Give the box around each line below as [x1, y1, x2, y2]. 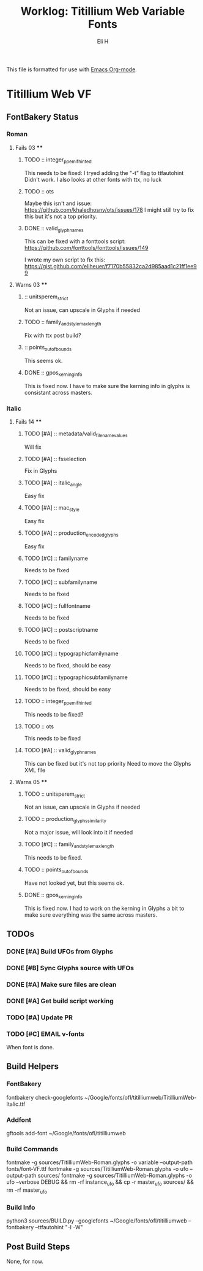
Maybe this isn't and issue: [24, 200, 92, 207]
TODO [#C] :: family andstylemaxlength [24, 841, 114, 850]
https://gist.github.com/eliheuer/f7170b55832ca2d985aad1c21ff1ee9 [24, 263, 197, 270]
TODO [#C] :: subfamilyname [24, 578, 98, 586]
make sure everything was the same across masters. [24, 911, 158, 919]
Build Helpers [6, 1061, 59, 1072]
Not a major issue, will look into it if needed [24, 829, 133, 836]
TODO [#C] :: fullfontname [24, 602, 90, 610]
